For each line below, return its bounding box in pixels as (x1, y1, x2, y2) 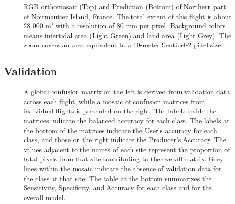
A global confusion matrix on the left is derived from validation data (24, 87, 230, 97)
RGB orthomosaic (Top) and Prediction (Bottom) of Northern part (24, 1, 226, 11)
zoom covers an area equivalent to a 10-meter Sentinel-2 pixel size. (24, 40, 223, 50)
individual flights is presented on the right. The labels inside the (24, 106, 216, 116)
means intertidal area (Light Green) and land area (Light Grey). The (24, 30, 232, 40)
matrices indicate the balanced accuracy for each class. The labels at (24, 115, 230, 125)
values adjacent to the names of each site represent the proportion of (24, 144, 230, 154)
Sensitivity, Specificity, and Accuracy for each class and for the (24, 182, 212, 193)
